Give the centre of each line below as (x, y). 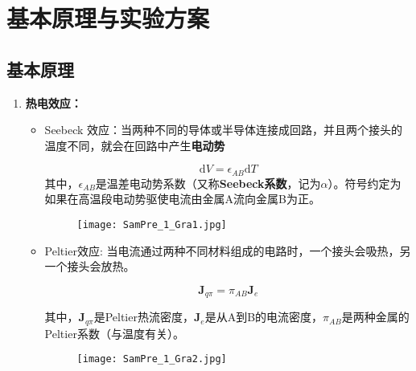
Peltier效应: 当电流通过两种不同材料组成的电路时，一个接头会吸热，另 (228, 250)
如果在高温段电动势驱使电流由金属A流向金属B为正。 (183, 199)
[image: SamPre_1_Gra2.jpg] (152, 359)
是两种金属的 (375, 317)
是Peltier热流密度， (144, 317)
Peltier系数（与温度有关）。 (114, 333)
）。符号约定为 (365, 183)
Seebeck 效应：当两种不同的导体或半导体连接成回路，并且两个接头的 (224, 130)
